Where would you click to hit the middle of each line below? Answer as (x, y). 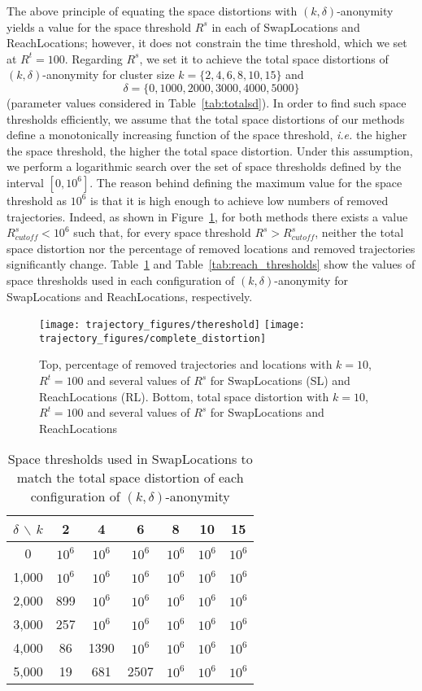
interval (25, 182)
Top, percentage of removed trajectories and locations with (186, 364)
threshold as (37, 200)
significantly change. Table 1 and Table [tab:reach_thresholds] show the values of (211, 264)
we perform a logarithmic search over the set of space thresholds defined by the (204, 166)
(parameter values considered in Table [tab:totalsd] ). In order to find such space (207, 102)
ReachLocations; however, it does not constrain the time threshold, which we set (207, 43)
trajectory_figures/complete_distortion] (153, 338)
